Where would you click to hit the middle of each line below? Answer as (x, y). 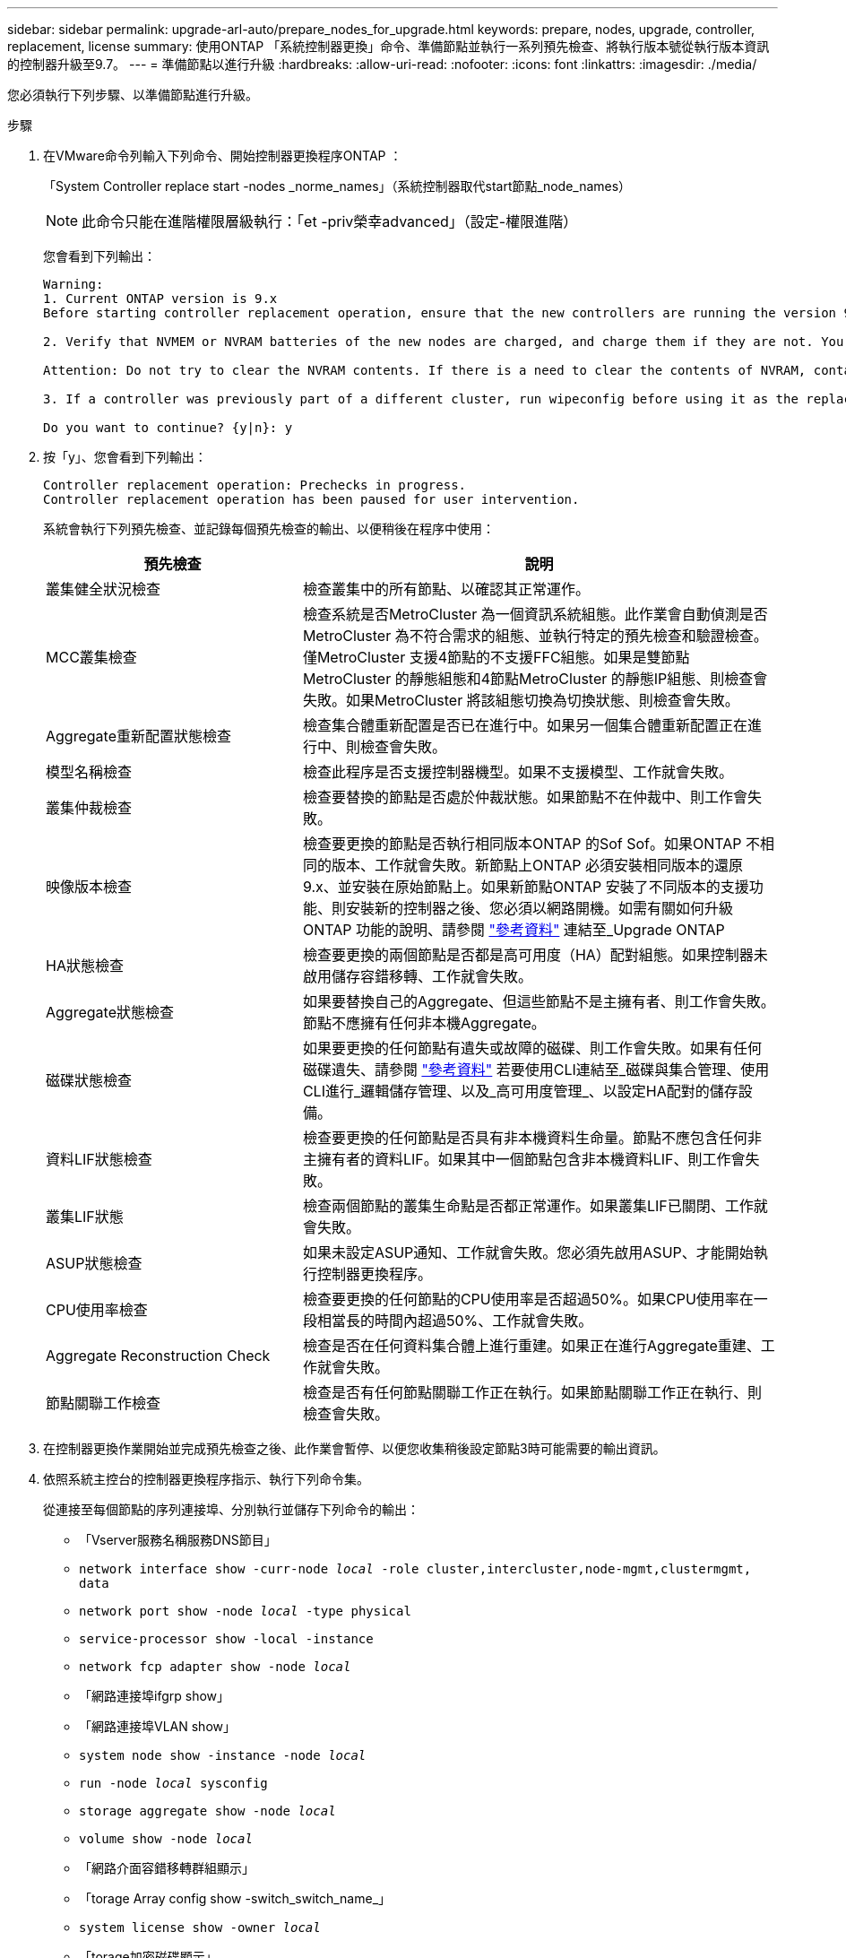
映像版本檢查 (89, 887)
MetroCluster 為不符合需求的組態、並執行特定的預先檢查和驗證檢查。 (535, 636)
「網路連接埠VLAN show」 (157, 1726)
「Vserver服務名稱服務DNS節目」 (178, 1540)
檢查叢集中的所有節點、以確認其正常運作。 (446, 589)
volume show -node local (166, 1839)
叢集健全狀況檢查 (104, 589)
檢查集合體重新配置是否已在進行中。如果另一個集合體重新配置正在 (525, 725)
